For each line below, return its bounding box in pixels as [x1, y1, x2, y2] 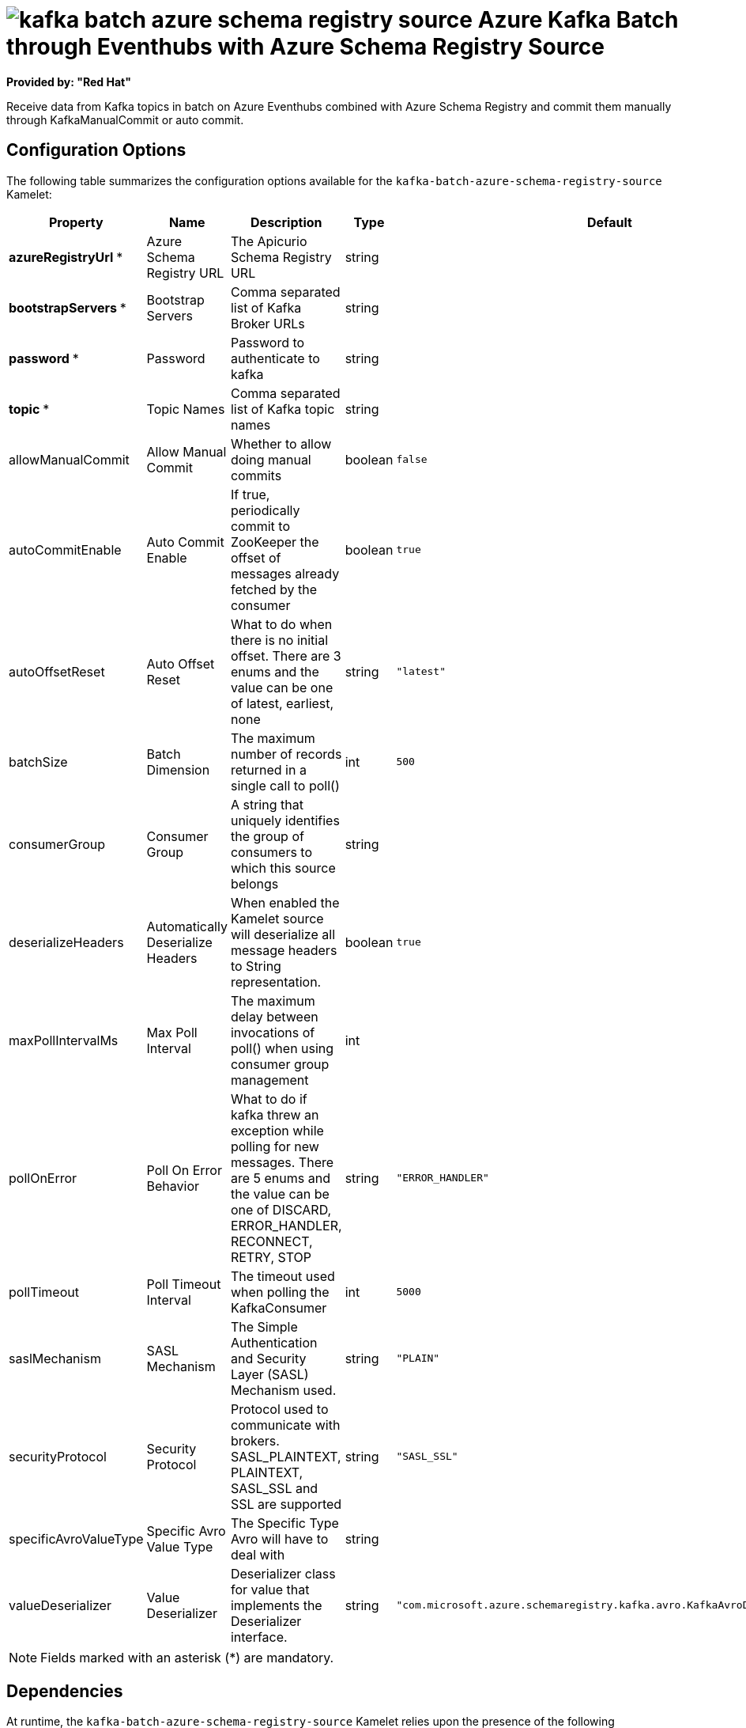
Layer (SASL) [230, 1366, 309, 1382]
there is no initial [230, 631, 329, 648]
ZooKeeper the [230, 533, 319, 550]
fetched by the [230, 581, 318, 597]
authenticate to [230, 350, 320, 366]
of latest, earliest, [230, 695, 334, 711]
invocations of [230, 1024, 315, 1040]
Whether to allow [230, 435, 332, 452]
